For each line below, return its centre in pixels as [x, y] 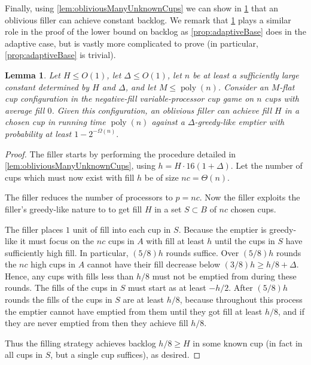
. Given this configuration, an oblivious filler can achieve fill [162, 110]
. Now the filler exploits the [250, 197]
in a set [168, 209]
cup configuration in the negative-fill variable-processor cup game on [129, 98]
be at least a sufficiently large [246, 74]
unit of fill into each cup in [122, 229]
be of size [161, 177]
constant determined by [47, 86]
